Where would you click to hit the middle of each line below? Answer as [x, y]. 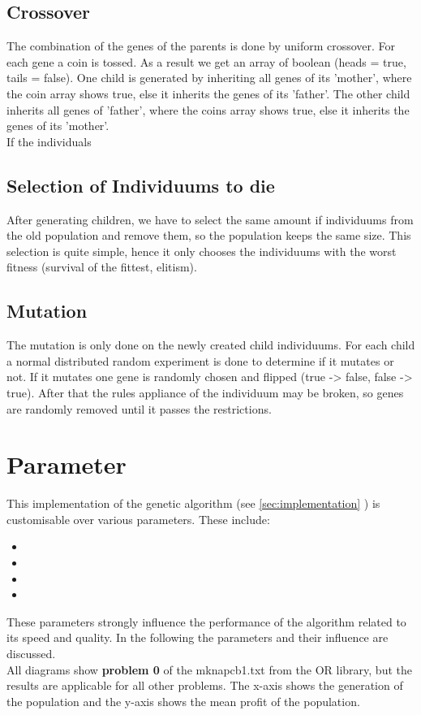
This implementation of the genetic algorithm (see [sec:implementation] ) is [193, 503]
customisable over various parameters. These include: [138, 519]
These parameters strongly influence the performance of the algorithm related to [206, 621]
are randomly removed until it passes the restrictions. [139, 408]
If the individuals [49, 141]
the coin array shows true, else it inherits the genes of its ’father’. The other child [208, 93]
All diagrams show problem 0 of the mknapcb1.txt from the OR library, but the [209, 669]
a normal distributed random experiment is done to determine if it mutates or [200, 360]
